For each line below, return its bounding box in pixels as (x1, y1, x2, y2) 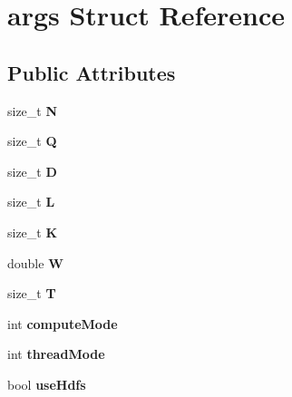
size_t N (7, 101, 58, 120)
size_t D (7, 161, 57, 180)
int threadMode (7, 344, 105, 363)
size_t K (7, 222, 58, 241)
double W (7, 253, 63, 272)
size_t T (7, 284, 56, 303)
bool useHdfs (7, 374, 86, 393)
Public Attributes (7, 58, 176, 86)
